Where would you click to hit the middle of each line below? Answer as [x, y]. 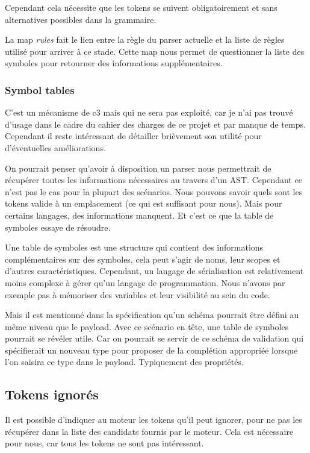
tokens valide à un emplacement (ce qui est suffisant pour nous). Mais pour [144, 203]
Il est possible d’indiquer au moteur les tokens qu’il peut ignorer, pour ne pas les [153, 420]
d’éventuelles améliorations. [55, 147]
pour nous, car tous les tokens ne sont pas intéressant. [104, 443]
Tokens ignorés [52, 394]
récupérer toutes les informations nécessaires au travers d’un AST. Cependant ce [153, 180]
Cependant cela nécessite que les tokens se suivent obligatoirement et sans [141, 7]
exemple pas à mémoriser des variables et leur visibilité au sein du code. [138, 294]
